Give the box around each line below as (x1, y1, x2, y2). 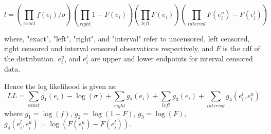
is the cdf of (223, 43, 260, 54)
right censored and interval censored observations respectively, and (4, 43, 214, 54)
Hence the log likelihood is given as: (4, 80, 117, 91)
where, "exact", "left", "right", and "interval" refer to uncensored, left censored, (4, 33, 250, 43)
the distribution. (4, 53, 56, 63)
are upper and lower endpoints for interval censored (91, 53, 253, 63)
